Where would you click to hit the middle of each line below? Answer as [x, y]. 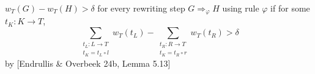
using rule [241, 8]
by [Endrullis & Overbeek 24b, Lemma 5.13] [88, 63]
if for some [290, 8]
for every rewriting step [141, 8]
